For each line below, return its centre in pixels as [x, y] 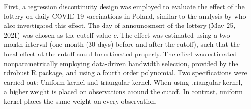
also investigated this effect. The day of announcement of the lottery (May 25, [120, 25]
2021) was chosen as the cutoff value [58, 34]
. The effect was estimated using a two [173, 34]
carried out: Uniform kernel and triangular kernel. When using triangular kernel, [123, 82]
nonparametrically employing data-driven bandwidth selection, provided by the [121, 63]
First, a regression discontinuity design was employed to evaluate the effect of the [124, 6]
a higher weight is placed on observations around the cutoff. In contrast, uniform [124, 91]
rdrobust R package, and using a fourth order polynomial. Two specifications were [125, 73]
